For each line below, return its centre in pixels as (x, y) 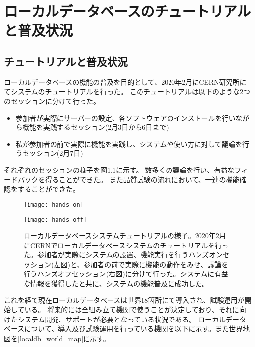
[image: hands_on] (54, 205)
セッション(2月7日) (53, 153)
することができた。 (48, 189)
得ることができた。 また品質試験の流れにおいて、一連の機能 (142, 179)
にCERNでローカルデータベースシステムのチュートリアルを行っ (126, 245)
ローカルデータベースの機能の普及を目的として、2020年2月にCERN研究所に (125, 82)
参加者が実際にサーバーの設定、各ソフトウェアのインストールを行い (126, 117)
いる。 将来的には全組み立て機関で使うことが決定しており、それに (132, 310)
